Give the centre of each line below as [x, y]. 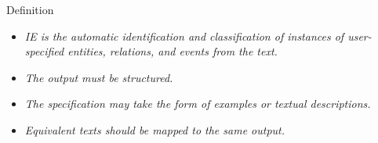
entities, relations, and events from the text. [173, 51]
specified [44, 51]
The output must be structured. [99, 77]
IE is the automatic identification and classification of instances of [184, 36]
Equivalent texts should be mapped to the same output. [155, 129]
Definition [30, 9]
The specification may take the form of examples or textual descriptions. [198, 104]
